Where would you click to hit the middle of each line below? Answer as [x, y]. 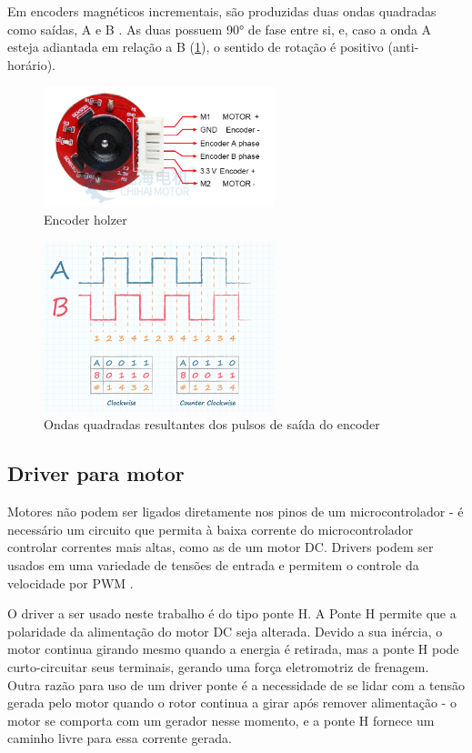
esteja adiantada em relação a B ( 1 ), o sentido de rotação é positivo [196, 47]
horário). [31, 64]
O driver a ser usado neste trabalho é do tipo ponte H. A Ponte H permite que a [232, 613]
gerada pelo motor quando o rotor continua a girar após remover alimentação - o [232, 703]
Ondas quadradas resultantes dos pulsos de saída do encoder [212, 424]
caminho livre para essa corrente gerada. [120, 738]
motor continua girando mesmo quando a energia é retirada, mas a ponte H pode [233, 649]
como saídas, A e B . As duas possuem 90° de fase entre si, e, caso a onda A [220, 29]
